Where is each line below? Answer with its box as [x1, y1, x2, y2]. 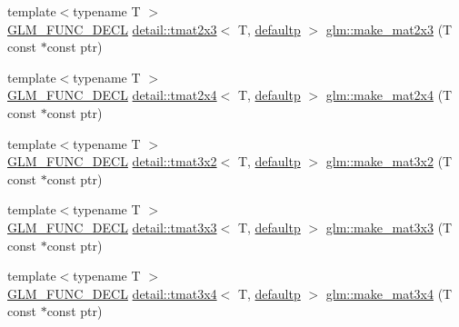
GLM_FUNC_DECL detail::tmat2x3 [7, 19, 217, 38]
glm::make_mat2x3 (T [325, 19, 453, 38]
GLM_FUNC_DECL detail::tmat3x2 [7, 152, 217, 171]
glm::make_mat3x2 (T [325, 152, 453, 171]
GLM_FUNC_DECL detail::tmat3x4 [7, 283, 217, 302]
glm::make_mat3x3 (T [325, 217, 453, 236]
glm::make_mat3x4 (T [325, 283, 453, 302]
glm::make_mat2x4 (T [325, 85, 453, 104]
